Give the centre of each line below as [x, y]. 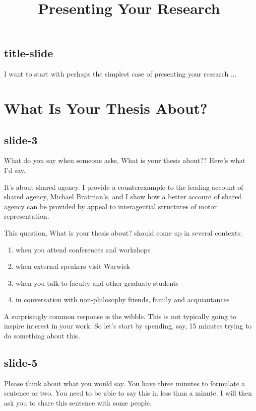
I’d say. [15, 170]
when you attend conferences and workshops [83, 249]
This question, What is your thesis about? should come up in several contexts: [123, 232]
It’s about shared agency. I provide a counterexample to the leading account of [124, 187]
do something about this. [42, 336]
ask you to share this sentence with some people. [78, 403]
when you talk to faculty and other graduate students [97, 283]
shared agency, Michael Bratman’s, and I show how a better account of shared [123, 197]
